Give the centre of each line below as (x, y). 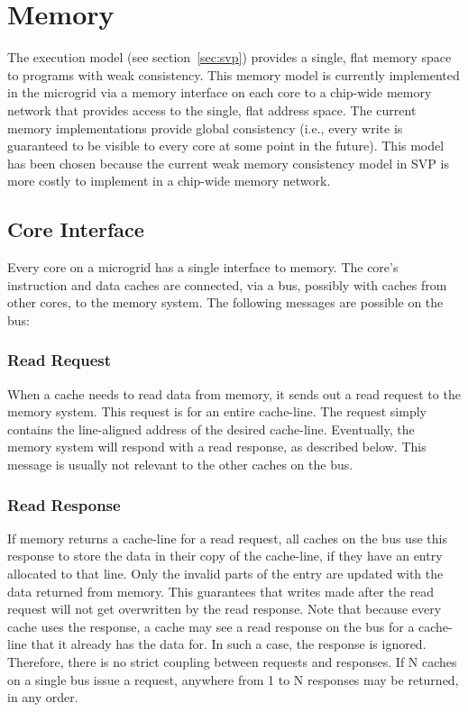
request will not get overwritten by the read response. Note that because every (225, 609)
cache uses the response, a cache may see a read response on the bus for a (211, 626)
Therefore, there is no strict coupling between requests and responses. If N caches (232, 662)
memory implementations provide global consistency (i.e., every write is (205, 128)
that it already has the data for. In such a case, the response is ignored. (229, 644)
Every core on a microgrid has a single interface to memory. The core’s (203, 267)
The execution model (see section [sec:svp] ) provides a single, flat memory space (229, 57)
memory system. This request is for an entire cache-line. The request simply (217, 411)
